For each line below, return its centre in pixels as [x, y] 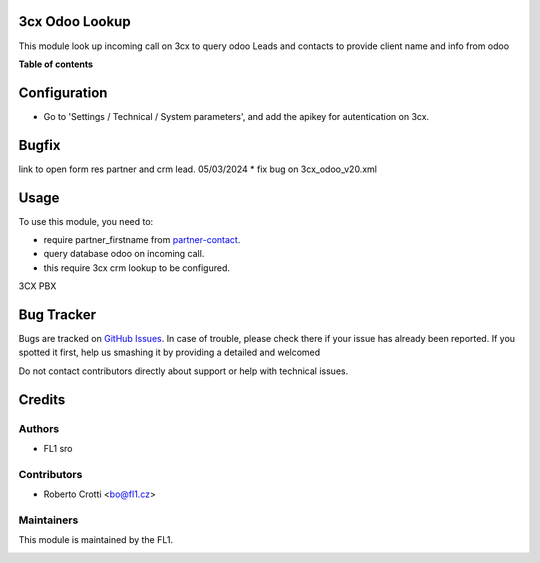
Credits [42, 399]
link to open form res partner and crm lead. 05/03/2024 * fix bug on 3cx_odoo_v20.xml [197, 169]
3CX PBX [37, 286]
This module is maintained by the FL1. [96, 540]
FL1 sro [58, 449]
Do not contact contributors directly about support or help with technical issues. [183, 371]
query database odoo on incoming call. [124, 254]
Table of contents [56, 64]
